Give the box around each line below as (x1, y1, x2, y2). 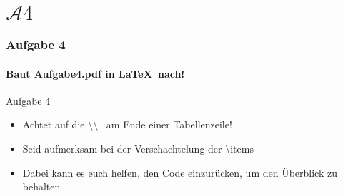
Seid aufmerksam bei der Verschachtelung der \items (22, 141, 254, 156)
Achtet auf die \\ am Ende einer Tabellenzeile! (22, 117, 232, 132)
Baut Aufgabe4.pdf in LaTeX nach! (6, 66, 185, 81)
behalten (22, 179, 61, 194)
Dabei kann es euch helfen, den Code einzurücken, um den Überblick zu (22, 165, 337, 180)
